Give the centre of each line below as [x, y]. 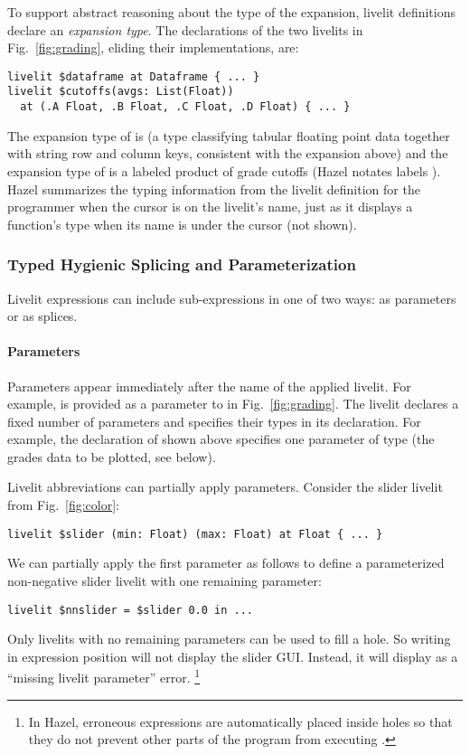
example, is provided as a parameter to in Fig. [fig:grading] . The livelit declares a [233, 404]
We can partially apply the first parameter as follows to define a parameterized [226, 563]
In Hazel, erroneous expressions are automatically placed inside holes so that [240, 721]
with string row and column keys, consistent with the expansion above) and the [228, 153]
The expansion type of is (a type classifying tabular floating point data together [229, 135]
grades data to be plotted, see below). [112, 456]
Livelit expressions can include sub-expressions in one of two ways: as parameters [232, 298]
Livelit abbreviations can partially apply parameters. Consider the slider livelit [225, 487]
